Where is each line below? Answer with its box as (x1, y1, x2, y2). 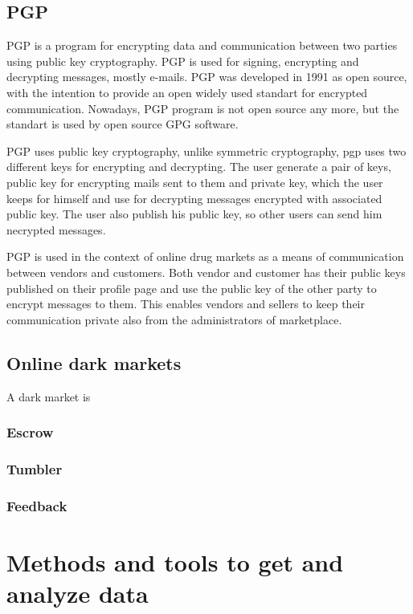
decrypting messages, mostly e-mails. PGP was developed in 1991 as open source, (6, 68, 407, 85)
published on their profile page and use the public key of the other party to (6, 279, 377, 296)
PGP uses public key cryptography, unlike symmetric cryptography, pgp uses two (6, 142, 407, 159)
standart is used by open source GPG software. (6, 116, 239, 132)
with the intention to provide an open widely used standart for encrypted (6, 83, 368, 100)
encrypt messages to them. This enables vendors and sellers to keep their (6, 295, 365, 312)
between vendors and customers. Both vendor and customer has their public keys (6, 263, 406, 280)
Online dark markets (6, 350, 182, 375)
